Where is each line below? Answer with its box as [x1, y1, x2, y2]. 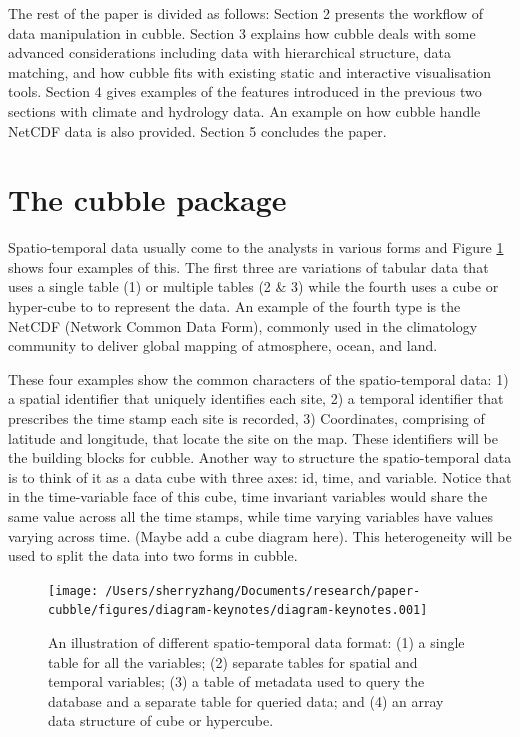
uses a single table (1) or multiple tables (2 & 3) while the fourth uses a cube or [8, 276, 499, 297]
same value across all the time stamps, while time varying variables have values [8, 506, 494, 526]
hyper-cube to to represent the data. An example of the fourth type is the [8, 296, 461, 317]
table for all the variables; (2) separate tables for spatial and [48, 651, 418, 672]
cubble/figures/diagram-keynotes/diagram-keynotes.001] [48, 603, 428, 618]
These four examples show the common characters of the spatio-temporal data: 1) [8, 368, 509, 389]
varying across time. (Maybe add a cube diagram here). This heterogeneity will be [8, 525, 512, 546]
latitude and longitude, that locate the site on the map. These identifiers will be [8, 427, 498, 448]
